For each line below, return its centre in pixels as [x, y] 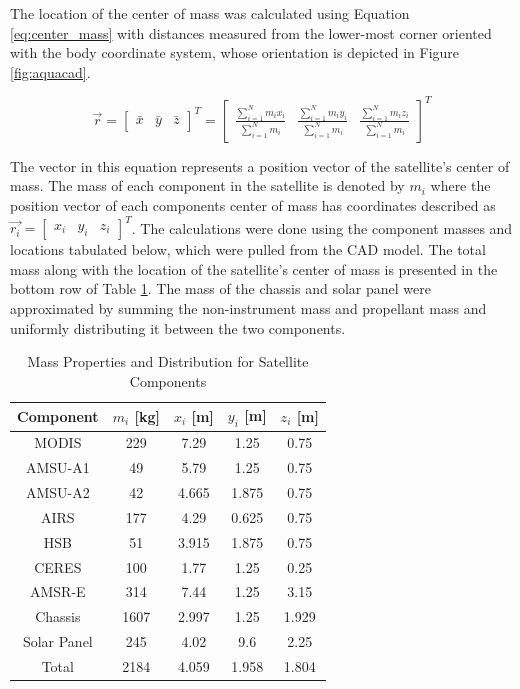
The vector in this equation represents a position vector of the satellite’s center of [260, 165]
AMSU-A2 [57, 492]
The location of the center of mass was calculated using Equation [210, 13]
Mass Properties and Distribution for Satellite [168, 361]
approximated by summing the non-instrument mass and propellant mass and [248, 307]
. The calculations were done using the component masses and [322, 227]
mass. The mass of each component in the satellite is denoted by [207, 185]
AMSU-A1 [57, 467]
